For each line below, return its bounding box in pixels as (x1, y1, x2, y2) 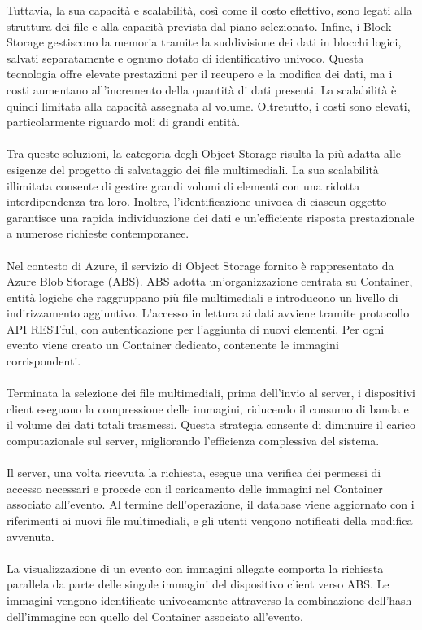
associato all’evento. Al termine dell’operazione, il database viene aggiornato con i (7, 496, 415, 513)
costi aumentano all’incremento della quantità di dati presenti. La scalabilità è (7, 81, 397, 98)
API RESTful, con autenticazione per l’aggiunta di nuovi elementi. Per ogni (7, 320, 385, 337)
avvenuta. (7, 527, 54, 545)
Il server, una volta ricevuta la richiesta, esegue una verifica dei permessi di (7, 464, 381, 481)
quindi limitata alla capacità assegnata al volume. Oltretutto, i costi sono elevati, (7, 97, 411, 114)
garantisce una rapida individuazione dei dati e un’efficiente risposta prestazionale (7, 208, 415, 225)
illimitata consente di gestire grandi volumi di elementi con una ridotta (7, 177, 360, 194)
